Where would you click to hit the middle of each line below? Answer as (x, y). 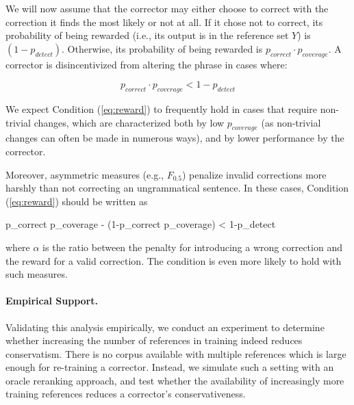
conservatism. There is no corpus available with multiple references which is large (176, 353)
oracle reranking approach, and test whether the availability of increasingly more (175, 380)
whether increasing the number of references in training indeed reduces (154, 340)
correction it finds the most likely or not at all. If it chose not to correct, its (164, 22)
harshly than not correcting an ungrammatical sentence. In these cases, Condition (177, 188)
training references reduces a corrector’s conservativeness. (126, 394)
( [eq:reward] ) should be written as (77, 201)
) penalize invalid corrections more (254, 174)
